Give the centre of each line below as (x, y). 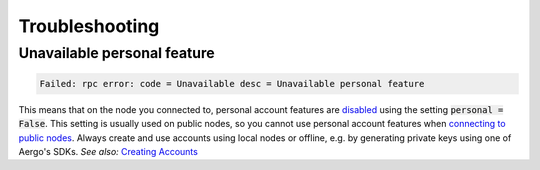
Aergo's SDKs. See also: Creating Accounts (108, 151)
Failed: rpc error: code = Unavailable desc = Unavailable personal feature (232, 83)
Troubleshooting (89, 26)
